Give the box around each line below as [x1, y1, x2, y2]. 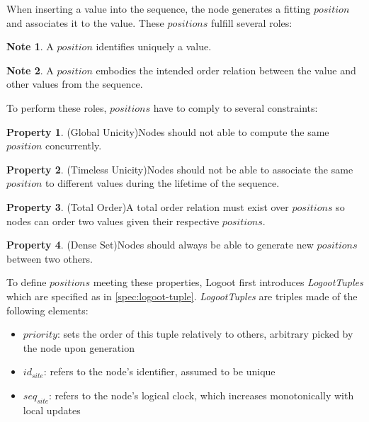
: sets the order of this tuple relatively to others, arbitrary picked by [57, 326, 353, 341]
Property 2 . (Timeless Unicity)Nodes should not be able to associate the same [6, 161, 353, 176]
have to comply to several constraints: [153, 100, 318, 115]
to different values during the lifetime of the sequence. [45, 176, 280, 190]
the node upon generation [23, 340, 135, 355]
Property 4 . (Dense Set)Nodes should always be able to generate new [6, 237, 314, 252]
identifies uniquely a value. [96, 39, 212, 54]
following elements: [6, 302, 89, 317]
